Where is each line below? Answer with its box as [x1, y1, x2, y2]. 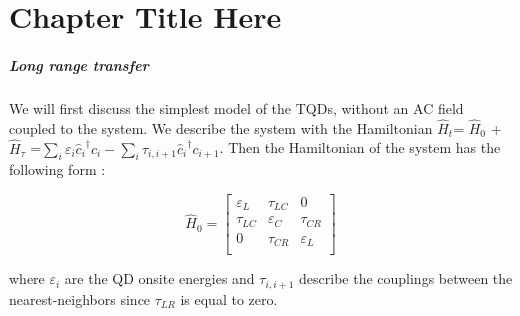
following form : [9, 159, 106, 180]
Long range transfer [9, 54, 149, 75]
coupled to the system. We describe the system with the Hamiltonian [9, 117, 433, 138]
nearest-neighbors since [9, 288, 151, 309]
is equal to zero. [180, 288, 278, 309]
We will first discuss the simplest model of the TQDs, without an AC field [9, 97, 464, 118]
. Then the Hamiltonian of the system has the [219, 137, 501, 158]
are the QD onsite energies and [64, 268, 255, 289]
